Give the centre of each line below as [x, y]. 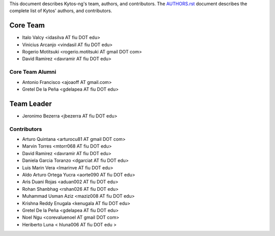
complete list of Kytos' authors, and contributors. [61, 11]
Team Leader [31, 104]
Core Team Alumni [33, 72]
